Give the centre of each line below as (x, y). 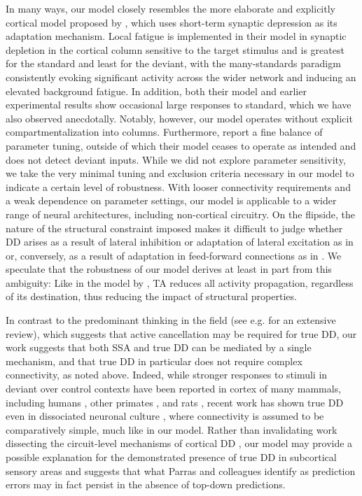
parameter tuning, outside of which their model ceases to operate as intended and (181, 145)
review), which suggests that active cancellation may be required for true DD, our (181, 333)
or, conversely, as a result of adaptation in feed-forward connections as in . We (174, 255)
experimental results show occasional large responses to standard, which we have (179, 105)
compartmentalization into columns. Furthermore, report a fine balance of (164, 132)
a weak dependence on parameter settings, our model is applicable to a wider (171, 200)
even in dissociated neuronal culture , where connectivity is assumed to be (165, 416)
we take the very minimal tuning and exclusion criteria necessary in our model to (180, 173)
